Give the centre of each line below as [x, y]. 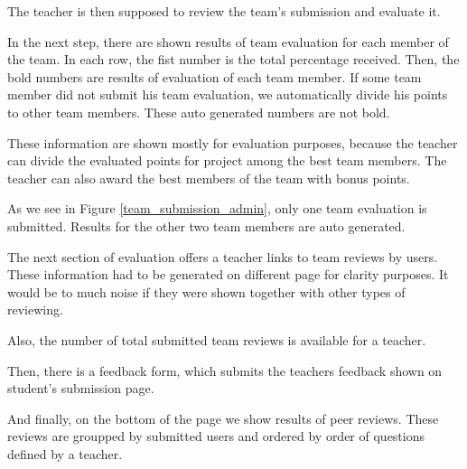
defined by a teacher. [65, 453]
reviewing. [35, 310]
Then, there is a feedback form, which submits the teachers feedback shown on [225, 370]
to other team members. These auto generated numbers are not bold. [199, 112]
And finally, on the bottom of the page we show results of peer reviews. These [223, 418]
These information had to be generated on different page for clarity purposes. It [228, 274]
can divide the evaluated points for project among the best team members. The [227, 160]
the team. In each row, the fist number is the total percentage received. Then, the [233, 59]
